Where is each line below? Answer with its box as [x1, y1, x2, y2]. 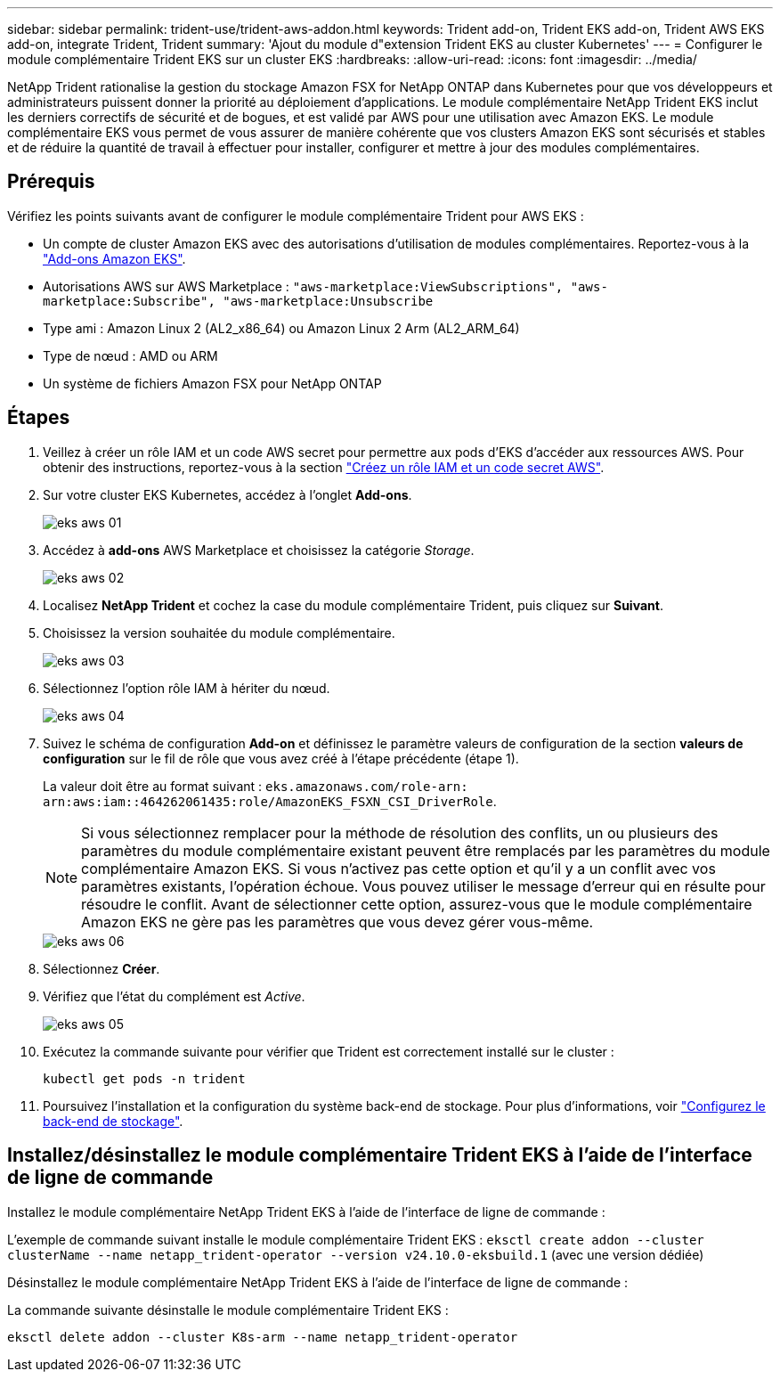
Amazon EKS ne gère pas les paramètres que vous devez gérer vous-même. [81, 912, 594, 931]
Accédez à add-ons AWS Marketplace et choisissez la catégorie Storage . [43, 542, 475, 558]
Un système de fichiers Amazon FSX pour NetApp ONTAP [43, 375, 382, 391]
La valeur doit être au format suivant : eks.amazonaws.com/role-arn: [43, 778, 468, 794]
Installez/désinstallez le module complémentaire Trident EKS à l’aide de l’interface [7, 1144, 752, 1167]
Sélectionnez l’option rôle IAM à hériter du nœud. [43, 680, 330, 696]
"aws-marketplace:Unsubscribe [223, 293, 434, 308]
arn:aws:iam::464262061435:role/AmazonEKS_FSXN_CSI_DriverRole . [43, 793, 497, 809]
